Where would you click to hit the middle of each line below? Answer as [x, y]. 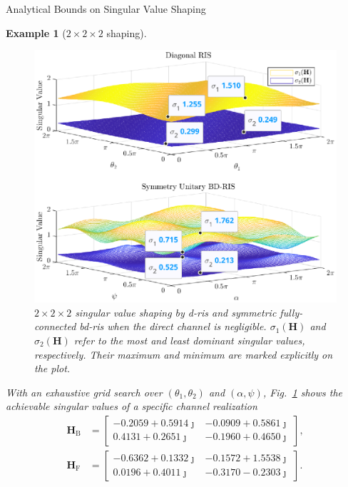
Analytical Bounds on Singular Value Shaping [106, 9]
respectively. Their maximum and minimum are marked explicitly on [184, 354]
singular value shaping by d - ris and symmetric [176, 312]
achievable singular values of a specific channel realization [132, 406]
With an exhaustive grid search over [84, 392]
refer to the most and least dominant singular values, [189, 340]
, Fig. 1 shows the [303, 392]
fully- [291, 312]
